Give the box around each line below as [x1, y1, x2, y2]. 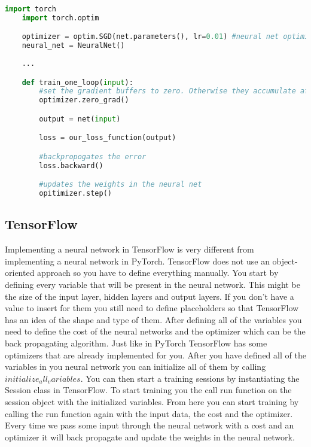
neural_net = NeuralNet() [22, 41, 125, 50]
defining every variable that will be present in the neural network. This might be [5, 278, 300, 291]
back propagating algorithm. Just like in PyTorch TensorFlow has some [5, 337, 267, 349]
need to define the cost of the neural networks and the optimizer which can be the [5, 325, 306, 337]
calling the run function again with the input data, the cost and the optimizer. [5, 407, 293, 419]
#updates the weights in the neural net [39, 180, 202, 189]
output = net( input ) [39, 114, 121, 123]
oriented [5, 266, 35, 279]
